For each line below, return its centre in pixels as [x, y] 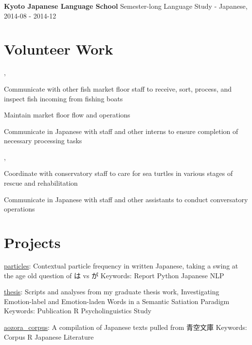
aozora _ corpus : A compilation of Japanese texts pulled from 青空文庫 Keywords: [126, 327]
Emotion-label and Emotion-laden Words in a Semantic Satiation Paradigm [117, 301]
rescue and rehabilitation [41, 183]
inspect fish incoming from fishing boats [63, 98]
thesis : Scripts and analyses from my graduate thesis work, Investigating [112, 292]
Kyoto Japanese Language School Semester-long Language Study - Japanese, [126, 6]
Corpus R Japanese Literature [49, 336]
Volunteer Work [59, 49]
